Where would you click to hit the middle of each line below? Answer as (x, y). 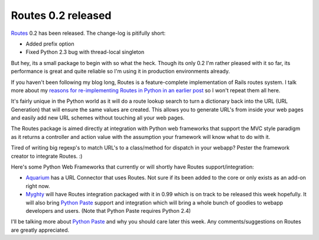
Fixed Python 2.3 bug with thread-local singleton (85, 52)
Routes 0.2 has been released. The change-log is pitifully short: (88, 33)
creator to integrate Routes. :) (47, 156)
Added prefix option (50, 44)
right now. (38, 186)
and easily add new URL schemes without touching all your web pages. (98, 118)
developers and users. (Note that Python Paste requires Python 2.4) (108, 210)
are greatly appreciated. (40, 230)
